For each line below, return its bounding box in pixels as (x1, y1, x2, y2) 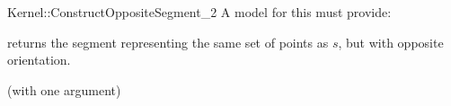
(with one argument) (7, 80, 121, 99)
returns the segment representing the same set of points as (7, 32, 329, 51)
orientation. (7, 50, 71, 69)
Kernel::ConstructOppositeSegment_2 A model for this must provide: (7, 3, 392, 21)
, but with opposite (338, 32, 444, 51)
